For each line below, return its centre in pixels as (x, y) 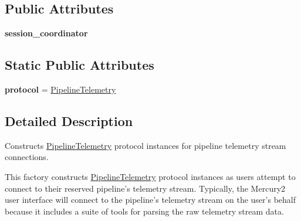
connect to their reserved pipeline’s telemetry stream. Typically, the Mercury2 (145, 188)
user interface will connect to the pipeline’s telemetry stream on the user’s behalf (150, 200)
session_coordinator (46, 33)
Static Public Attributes (80, 65)
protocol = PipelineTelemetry (60, 89)
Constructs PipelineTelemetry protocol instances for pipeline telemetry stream (146, 145)
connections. (27, 157)
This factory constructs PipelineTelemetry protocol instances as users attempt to (150, 176)
